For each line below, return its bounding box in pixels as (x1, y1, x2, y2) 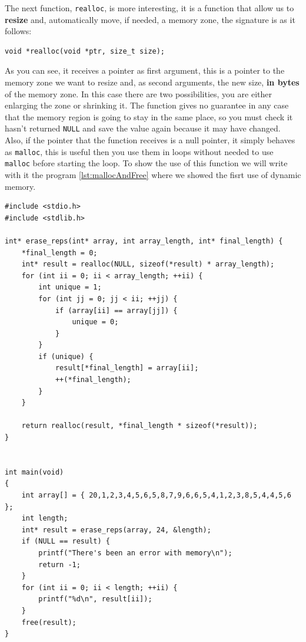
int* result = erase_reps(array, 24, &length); (21, 525, 211, 534)
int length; (21, 514, 68, 523)
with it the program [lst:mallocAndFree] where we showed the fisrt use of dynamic (5, 168, 301, 180)
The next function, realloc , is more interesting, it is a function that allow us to (5, 2, 294, 14)
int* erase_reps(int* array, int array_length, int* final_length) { (5, 236, 283, 245)
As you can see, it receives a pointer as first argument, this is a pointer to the (5, 64, 285, 77)
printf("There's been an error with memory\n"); (38, 548, 232, 557)
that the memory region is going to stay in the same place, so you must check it (5, 110, 293, 123)
